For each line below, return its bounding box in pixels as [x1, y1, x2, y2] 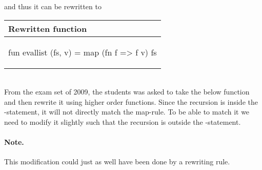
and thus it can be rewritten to [4, 1, 102, 11]
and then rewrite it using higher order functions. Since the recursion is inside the [4, 96, 258, 107]
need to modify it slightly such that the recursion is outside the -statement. [4, 116, 241, 127]
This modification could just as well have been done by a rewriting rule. [4, 156, 230, 167]
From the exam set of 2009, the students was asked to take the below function [4, 86, 250, 97]
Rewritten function [8, 22, 87, 34]
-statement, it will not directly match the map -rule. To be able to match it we [4, 106, 250, 117]
